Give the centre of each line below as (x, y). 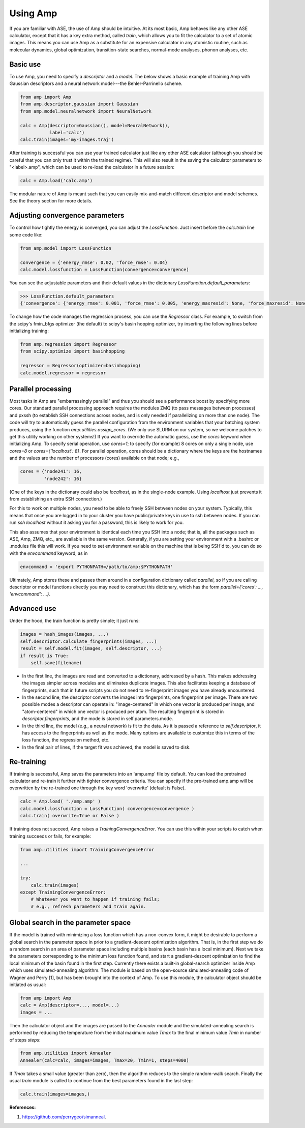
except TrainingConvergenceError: (63, 892)
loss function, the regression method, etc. (66, 740)
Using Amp (33, 13)
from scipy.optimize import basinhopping (72, 351)
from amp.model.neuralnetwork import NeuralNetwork (86, 111)
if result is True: (44, 656)
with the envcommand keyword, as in (49, 553)
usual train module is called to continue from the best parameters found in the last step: (101, 1081)
